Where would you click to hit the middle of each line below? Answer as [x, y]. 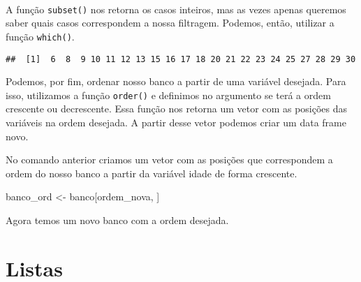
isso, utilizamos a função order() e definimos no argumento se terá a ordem [168, 95]
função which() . [40, 36]
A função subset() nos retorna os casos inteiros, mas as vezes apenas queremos [176, 9]
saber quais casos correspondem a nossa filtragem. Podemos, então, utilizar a [170, 23]
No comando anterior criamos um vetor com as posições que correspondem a [169, 159]
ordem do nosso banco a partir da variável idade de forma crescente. [152, 173]
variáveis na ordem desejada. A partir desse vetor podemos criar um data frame [176, 122]
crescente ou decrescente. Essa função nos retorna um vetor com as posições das [177, 109]
